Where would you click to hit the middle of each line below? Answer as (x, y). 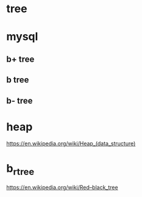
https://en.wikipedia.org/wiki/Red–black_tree (62, 187)
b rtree (20, 169)
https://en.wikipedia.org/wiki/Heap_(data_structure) (71, 144)
